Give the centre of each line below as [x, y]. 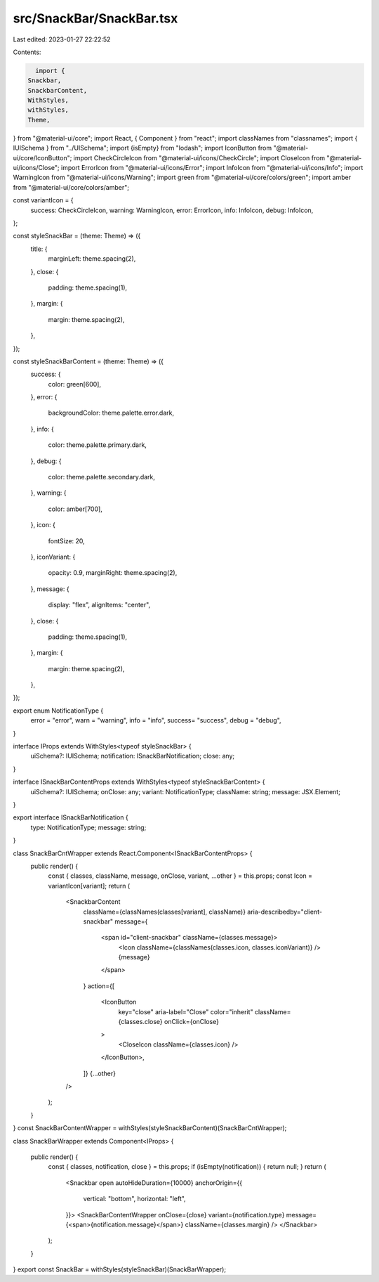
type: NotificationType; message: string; [88, 827]
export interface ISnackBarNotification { [71, 817]
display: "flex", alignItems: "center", [99, 605]
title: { [39, 249]
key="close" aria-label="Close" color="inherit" [186, 1011]
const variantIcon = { [43, 200]
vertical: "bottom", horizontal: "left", [134, 1199]
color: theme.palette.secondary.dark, [102, 477]
